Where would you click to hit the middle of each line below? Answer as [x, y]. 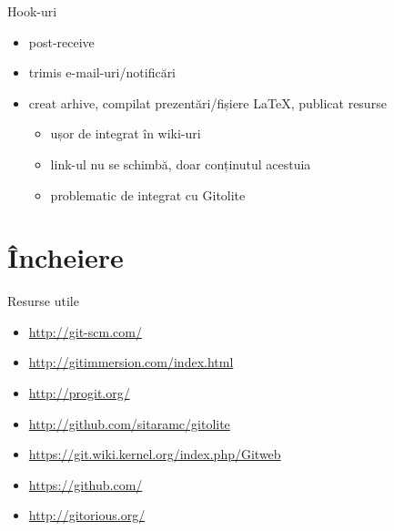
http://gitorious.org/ [87, 515]
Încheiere [66, 257]
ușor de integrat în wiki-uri [126, 133]
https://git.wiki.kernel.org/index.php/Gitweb [155, 454]
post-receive [61, 41]
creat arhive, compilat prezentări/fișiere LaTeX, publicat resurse [207, 102]
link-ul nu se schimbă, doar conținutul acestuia [181, 163]
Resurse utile [43, 301]
